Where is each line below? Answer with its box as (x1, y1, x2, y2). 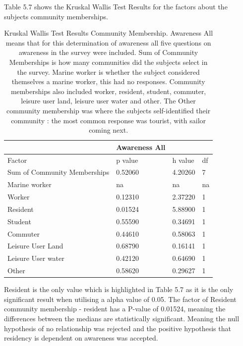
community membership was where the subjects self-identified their (6, 105, 211, 115)
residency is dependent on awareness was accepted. (4, 333, 158, 343)
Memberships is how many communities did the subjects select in (9, 56, 208, 67)
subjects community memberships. (4, 11, 108, 21)
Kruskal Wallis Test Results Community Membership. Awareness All (4, 28, 213, 38)
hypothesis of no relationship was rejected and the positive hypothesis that (4, 323, 231, 333)
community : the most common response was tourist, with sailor (11, 115, 206, 125)
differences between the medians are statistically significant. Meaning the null (4, 313, 240, 324)
